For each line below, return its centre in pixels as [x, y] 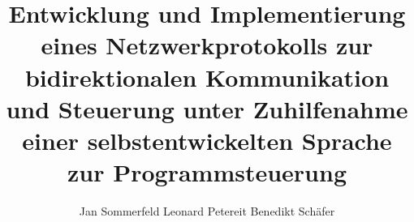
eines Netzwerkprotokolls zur [207, 45]
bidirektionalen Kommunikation [207, 77]
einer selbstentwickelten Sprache [207, 140]
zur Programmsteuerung [207, 172]
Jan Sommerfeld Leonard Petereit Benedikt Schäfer [207, 211]
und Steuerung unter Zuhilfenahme [207, 108]
